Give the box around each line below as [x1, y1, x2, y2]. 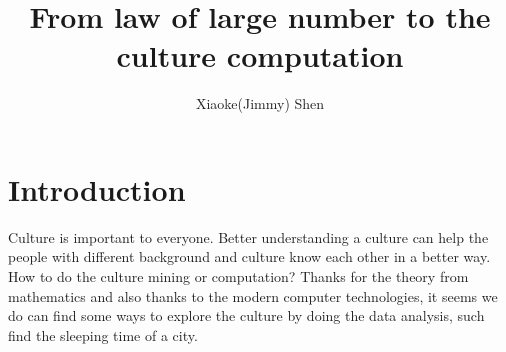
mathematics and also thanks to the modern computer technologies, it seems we [8, 285, 498, 306]
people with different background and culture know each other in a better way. [8, 246, 491, 267]
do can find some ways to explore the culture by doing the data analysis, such [8, 305, 485, 326]
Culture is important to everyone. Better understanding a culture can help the [8, 226, 489, 247]
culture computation [116, 35, 404, 76]
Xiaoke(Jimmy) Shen [195, 93, 325, 114]
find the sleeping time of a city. [8, 324, 198, 345]
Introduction [8, 168, 186, 209]
